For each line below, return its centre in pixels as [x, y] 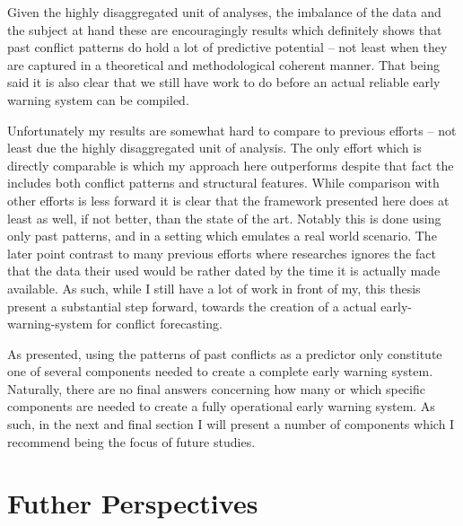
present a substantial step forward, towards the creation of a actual [192, 306]
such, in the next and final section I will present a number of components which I [231, 424]
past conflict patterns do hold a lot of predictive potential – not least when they [227, 47]
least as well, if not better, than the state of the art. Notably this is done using [224, 218]
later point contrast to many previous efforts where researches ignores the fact [222, 253]
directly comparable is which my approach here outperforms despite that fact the [231, 165]
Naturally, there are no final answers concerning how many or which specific [216, 388]
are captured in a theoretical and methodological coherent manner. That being [224, 64]
